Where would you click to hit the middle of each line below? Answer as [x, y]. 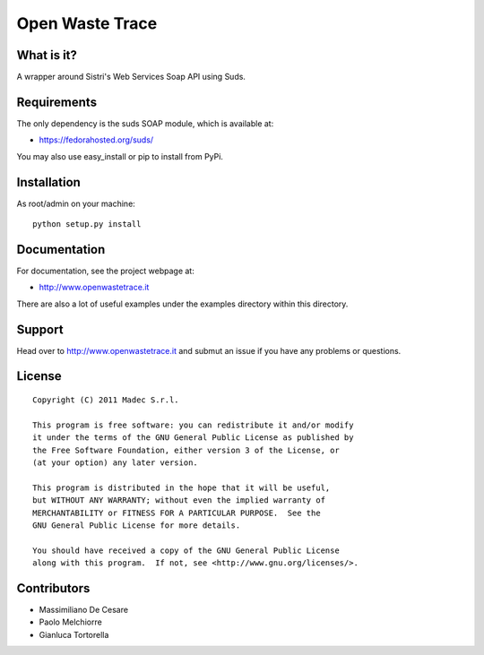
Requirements [57, 102]
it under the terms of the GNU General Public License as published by [193, 438]
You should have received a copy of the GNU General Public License [186, 550]
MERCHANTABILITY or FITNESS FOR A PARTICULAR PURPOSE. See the [177, 513]
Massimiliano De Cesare [84, 610]
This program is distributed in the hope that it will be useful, [181, 487]
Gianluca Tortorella [74, 634]
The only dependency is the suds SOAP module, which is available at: [145, 123]
